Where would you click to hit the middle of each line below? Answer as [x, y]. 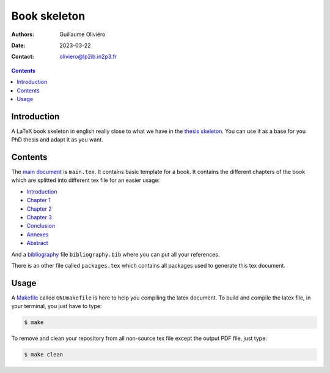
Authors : [23, 34]
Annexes [38, 234]
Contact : [23, 57]
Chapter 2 [39, 209]
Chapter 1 [39, 200]
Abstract [37, 243]
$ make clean [44, 355]
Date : [18, 45]
